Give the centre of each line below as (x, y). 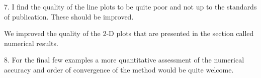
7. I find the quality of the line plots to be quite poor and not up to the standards (130, 6)
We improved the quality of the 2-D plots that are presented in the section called (129, 33)
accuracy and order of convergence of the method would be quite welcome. (119, 69)
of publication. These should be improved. (69, 16)
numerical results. (31, 43)
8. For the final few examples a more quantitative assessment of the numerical (124, 60)
